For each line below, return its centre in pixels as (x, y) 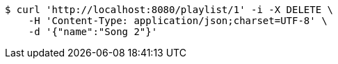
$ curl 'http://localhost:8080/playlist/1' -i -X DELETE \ (169, 10)
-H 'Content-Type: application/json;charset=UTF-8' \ (178, 21)
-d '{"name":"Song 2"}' (93, 32)
